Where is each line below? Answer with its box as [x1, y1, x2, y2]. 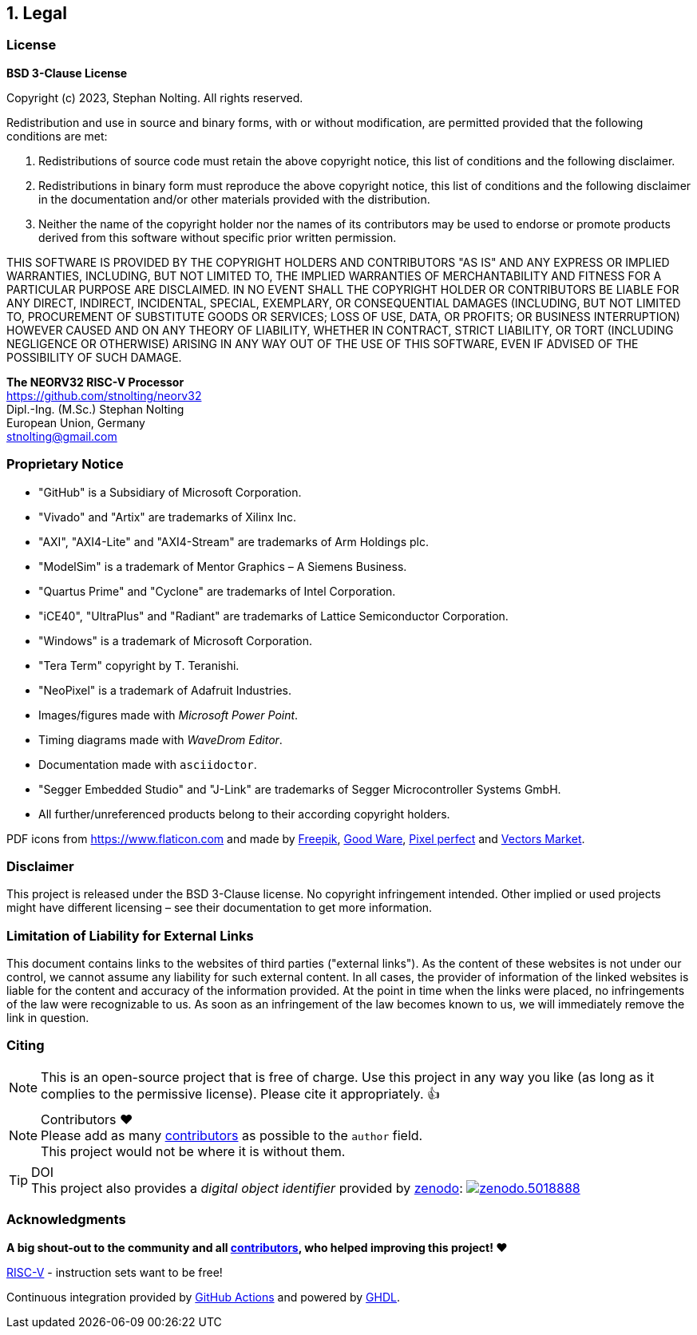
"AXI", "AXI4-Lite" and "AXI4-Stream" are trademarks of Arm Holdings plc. [38, 534, 430, 549]
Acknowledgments [6, 1211, 126, 1228]
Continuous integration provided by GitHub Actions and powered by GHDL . [6, 1289, 401, 1304]
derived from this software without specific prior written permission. [38, 230, 397, 244]
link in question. [6, 1011, 89, 1025]
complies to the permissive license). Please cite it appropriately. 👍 [41, 1085, 440, 1102]
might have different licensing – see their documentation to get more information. [6, 901, 433, 915]
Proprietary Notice [6, 456, 124, 473]
